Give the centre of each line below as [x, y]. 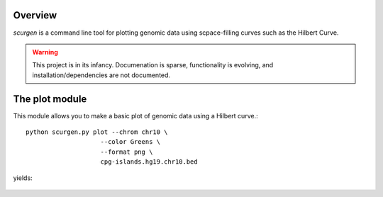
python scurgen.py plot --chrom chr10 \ [97, 132]
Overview [35, 15]
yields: [23, 178]
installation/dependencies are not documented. [101, 75]
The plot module [50, 99]
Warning [45, 52]
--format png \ [127, 152]
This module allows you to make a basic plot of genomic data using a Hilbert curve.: [135, 116]
